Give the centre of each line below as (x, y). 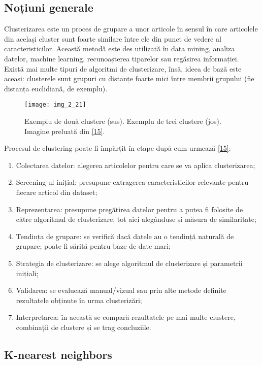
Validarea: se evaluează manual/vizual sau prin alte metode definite (121, 290)
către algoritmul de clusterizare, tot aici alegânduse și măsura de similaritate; (136, 219)
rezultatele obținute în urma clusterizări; (79, 300)
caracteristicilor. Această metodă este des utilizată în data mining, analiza (120, 48)
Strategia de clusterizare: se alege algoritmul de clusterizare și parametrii (129, 263)
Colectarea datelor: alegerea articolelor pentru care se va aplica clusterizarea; (136, 165)
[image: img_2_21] (55, 105)
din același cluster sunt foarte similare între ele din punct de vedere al (113, 38)
